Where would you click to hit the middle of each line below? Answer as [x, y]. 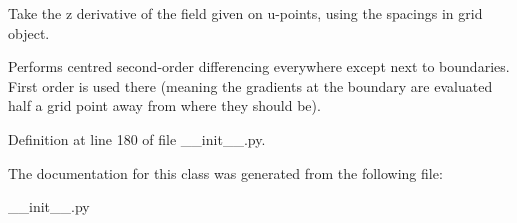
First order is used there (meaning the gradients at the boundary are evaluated [250, 85]
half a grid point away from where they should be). [164, 105]
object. [29, 32]
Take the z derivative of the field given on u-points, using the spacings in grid [245, 13]
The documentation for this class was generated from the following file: [225, 172]
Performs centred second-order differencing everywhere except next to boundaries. [259, 66]
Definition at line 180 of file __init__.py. [137, 138]
